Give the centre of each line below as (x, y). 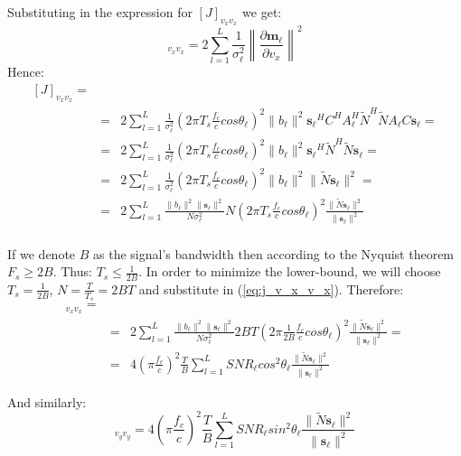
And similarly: (47, 401)
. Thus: (72, 271)
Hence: (26, 72)
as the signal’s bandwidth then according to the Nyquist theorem (274, 253)
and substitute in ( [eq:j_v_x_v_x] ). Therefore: (271, 288)
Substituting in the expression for (100, 12)
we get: (262, 12)
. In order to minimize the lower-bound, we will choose (290, 271)
